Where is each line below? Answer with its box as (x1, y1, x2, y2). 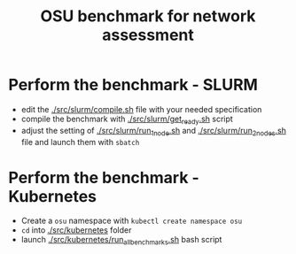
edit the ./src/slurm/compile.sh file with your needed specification (20, 104, 262, 114)
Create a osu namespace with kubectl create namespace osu (20, 215, 243, 227)
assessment (102, 25, 194, 45)
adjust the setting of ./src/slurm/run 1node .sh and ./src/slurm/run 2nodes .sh (20, 125, 287, 138)
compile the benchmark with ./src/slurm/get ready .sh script (20, 113, 234, 126)
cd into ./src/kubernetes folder (20, 225, 132, 235)
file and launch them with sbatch (20, 136, 140, 147)
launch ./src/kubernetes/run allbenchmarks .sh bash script (20, 235, 222, 247)
